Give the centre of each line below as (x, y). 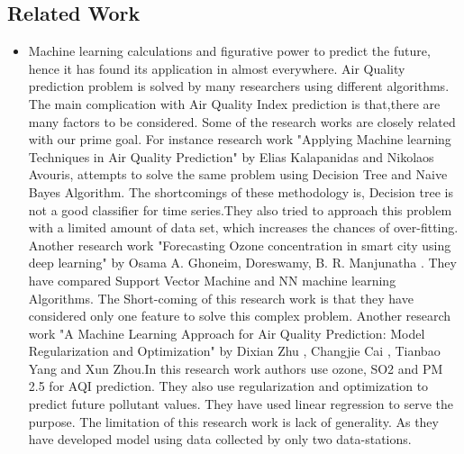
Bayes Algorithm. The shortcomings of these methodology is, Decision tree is (241, 191)
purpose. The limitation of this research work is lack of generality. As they (233, 421)
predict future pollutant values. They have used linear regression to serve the (241, 404)
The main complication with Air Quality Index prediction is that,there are (234, 103)
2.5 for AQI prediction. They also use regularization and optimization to (228, 386)
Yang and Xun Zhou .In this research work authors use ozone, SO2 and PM (236, 368)
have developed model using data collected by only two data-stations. (220, 439)
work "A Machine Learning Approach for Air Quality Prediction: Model (227, 333)
